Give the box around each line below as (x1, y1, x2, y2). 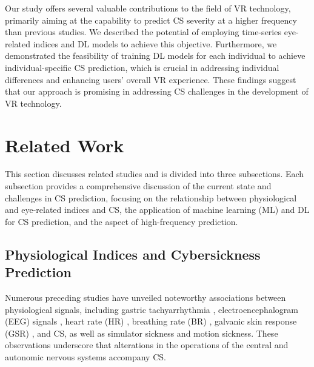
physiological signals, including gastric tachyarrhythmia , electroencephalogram (5, 303, 298, 315)
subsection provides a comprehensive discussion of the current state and (5, 180, 272, 192)
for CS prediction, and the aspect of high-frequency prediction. (5, 215, 238, 227)
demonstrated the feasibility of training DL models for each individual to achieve (5, 49, 306, 62)
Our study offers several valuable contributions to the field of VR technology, (5, 2, 291, 14)
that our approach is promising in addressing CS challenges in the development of (5, 85, 309, 98)
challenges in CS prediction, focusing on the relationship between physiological (5, 191, 297, 204)
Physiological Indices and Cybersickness (5, 244, 261, 263)
